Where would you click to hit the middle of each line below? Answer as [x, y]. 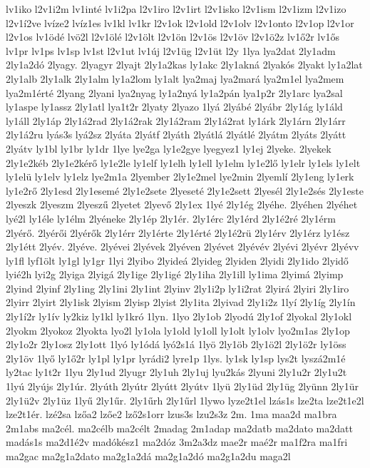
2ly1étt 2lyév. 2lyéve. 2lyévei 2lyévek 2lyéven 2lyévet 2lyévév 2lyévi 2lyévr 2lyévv [183, 246]
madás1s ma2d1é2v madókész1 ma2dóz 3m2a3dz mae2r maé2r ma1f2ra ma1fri [177, 442]
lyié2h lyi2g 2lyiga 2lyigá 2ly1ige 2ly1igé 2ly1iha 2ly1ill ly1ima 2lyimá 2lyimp [175, 274]
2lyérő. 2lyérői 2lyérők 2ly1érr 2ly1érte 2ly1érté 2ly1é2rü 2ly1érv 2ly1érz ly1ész [178, 232]
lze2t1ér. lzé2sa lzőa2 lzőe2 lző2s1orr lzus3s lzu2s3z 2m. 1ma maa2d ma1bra [171, 414]
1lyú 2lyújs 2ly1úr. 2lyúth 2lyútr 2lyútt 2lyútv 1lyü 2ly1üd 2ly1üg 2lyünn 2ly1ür [183, 386]
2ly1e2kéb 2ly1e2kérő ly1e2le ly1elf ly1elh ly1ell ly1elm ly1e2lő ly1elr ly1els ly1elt [183, 162]
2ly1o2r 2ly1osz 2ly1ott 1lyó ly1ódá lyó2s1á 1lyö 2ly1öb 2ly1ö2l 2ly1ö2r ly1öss [176, 344]
